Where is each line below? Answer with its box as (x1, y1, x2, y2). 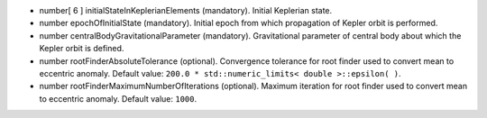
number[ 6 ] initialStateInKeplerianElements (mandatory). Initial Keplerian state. (39, 5, 333, 15)
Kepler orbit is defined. (39, 43, 124, 54)
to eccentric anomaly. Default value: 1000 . (39, 93, 198, 104)
